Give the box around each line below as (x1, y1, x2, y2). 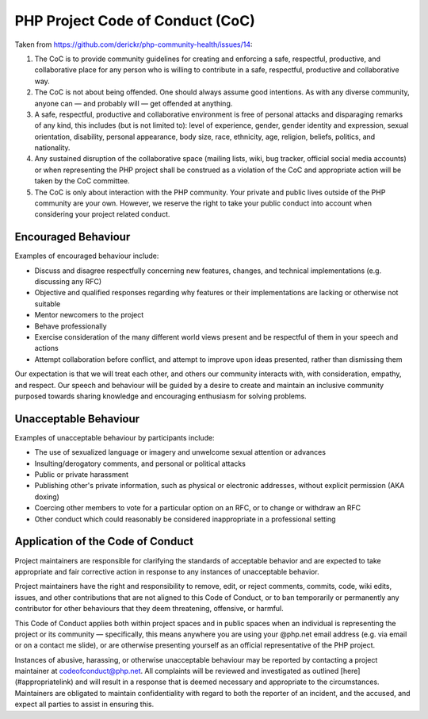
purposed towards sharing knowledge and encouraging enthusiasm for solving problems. (14, 391, 307, 401)
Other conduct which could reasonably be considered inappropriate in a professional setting (34, 514, 336, 524)
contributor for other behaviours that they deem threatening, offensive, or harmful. (14, 604, 285, 613)
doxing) (34, 492, 59, 502)
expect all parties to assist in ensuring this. (14, 699, 155, 709)
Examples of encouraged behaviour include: (14, 251, 159, 261)
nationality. (34, 143, 71, 152)
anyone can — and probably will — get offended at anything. (34, 98, 233, 108)
